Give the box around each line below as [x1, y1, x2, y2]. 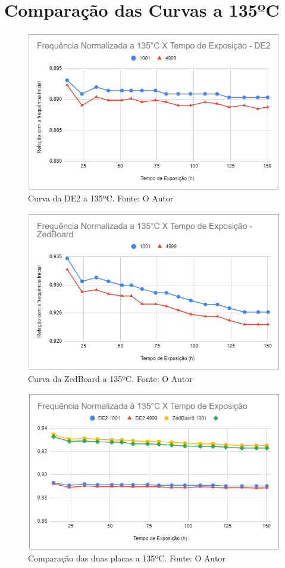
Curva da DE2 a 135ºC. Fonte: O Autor [28, 192, 174, 204]
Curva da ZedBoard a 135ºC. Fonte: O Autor [28, 372, 193, 384]
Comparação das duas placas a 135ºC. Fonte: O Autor [28, 552, 226, 564]
